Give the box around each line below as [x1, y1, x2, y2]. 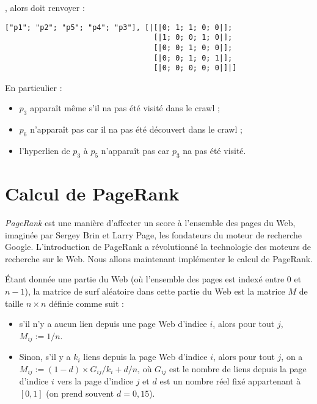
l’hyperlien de [19, 144, 70, 157]
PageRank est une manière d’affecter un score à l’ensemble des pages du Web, [5, 216, 296, 229]
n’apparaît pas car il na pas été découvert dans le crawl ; [30, 123, 242, 136]
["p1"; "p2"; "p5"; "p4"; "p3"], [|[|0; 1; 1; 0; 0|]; [5, 23, 233, 32]
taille [5, 296, 24, 309]
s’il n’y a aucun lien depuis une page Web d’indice [19, 317, 207, 330]
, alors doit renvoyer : [5, 1, 85, 13]
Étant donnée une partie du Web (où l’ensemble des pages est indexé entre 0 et [5, 273, 302, 285]
